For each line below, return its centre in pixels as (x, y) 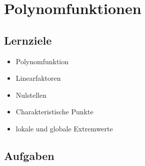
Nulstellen (31, 95)
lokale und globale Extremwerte (64, 128)
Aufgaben (29, 155)
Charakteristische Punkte (54, 112)
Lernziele (28, 40)
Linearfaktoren (38, 78)
